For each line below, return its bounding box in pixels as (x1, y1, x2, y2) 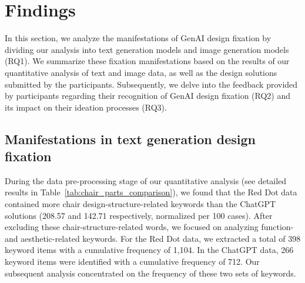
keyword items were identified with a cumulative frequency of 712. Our (5, 255, 260, 268)
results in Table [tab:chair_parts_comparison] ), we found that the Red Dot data (5, 186, 297, 198)
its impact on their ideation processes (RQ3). (5, 101, 167, 113)
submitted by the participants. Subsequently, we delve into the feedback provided (5, 78, 298, 90)
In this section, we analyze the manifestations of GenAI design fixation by (5, 32, 272, 44)
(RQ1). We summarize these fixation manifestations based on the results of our (5, 55, 290, 67)
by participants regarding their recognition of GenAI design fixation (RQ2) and (5, 89, 291, 102)
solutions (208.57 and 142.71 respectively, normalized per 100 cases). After (5, 209, 273, 221)
